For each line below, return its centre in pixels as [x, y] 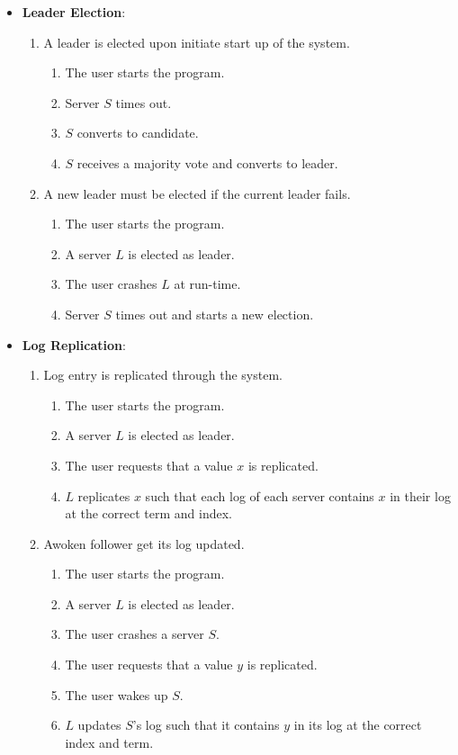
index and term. [109, 742]
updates [99, 725]
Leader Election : [74, 12]
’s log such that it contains [206, 725]
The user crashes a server [135, 634]
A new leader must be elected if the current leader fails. [197, 193]
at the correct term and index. [149, 513]
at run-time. [207, 284]
